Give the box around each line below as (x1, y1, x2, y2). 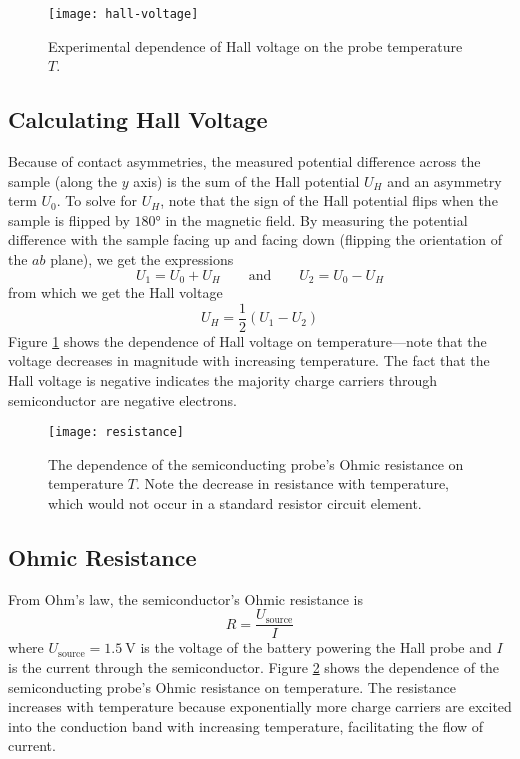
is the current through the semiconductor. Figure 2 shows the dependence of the (8, 656, 500, 677)
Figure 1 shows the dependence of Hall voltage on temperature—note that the (8, 330, 487, 351)
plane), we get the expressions (50, 249, 234, 270)
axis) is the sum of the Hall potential (133, 170, 360, 191)
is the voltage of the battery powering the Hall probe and (140, 637, 492, 658)
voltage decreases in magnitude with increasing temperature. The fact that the (8, 350, 490, 371)
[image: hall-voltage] (48, 7, 199, 21)
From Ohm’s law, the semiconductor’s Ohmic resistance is (8, 588, 364, 609)
